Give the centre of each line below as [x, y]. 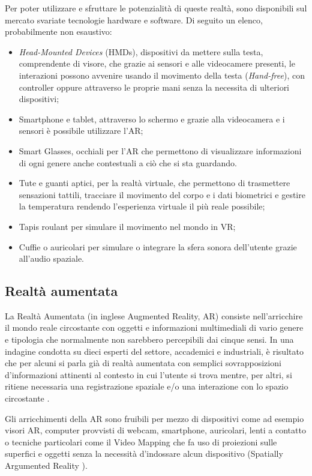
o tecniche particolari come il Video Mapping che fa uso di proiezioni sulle [141, 441]
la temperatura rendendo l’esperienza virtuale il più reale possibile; [142, 206]
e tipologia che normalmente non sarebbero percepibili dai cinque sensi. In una [149, 339]
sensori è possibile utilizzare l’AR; [81, 131]
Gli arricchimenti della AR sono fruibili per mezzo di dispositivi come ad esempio [154, 418]
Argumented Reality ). [46, 465]
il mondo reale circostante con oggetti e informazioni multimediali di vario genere [154, 327]
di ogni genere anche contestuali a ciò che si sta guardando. [128, 162]
